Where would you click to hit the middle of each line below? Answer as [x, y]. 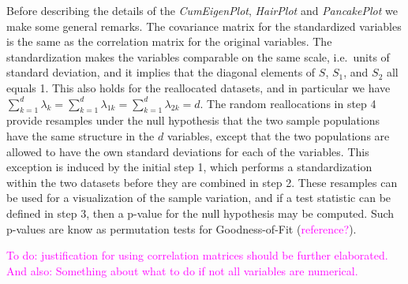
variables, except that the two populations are [278, 135]
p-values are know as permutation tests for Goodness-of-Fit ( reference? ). [182, 228]
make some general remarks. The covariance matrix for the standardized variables [204, 26]
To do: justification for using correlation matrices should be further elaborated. [197, 255]
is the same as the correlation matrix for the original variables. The [169, 41]
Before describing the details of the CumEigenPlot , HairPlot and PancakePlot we [202, 10]
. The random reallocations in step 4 [288, 103]
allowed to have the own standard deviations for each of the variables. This [188, 151]
